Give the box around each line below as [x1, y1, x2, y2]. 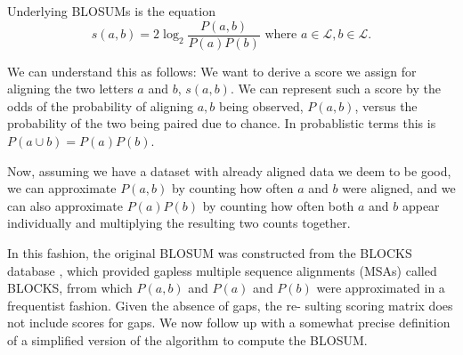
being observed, [218, 96, 304, 115]
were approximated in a [316, 278, 445, 297]
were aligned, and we [342, 179, 456, 198]
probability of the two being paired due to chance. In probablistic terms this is [7, 114, 436, 133]
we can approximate [7, 179, 117, 198]
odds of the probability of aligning [7, 96, 194, 115]
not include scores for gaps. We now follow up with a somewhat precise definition [7, 313, 451, 332]
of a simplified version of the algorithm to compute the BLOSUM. [7, 330, 368, 349]
